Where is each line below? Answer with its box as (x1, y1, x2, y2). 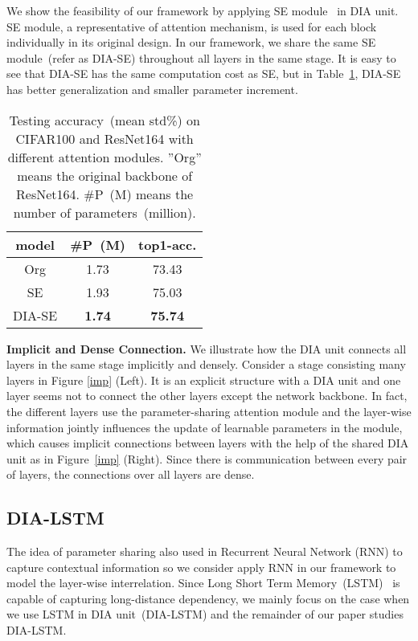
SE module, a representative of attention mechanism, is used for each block (6, 18, 377, 35)
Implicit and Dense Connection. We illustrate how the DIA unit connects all (6, 340, 407, 357)
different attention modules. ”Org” (7, 147, 202, 166)
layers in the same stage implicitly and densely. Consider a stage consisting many (6, 356, 406, 373)
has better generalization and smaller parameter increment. (6, 80, 298, 97)
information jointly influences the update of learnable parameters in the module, (6, 418, 403, 435)
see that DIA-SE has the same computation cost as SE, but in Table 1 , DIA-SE (6, 65, 401, 82)
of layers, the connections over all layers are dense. (6, 466, 255, 483)
